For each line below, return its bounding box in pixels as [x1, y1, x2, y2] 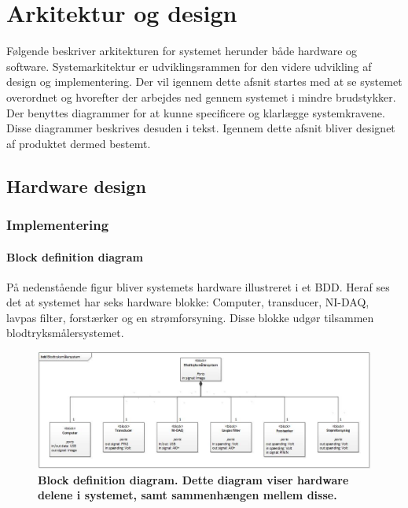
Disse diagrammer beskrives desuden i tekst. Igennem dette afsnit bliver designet [6, 120, 395, 136]
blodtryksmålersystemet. [6, 324, 124, 341]
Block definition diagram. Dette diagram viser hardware [38, 471, 349, 488]
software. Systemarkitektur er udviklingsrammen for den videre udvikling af [6, 57, 372, 74]
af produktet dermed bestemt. [6, 135, 151, 151]
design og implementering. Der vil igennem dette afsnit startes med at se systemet [6, 73, 402, 90]
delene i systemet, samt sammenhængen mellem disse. [38, 487, 337, 503]
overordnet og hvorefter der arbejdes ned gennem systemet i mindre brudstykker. [6, 88, 396, 105]
